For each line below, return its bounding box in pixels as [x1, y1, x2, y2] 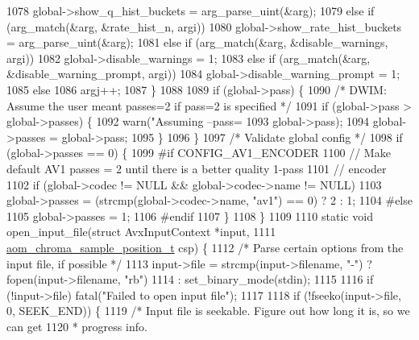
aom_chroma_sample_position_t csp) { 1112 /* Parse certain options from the [6, 238, 404, 255]
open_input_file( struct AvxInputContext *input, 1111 [6, 223, 276, 240]
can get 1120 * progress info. [6, 317, 147, 334]
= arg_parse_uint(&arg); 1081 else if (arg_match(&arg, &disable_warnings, [6, 34, 388, 51]
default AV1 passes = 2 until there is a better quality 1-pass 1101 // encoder [6, 160, 387, 176]
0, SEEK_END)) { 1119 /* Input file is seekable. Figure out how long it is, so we [6, 302, 410, 319]
